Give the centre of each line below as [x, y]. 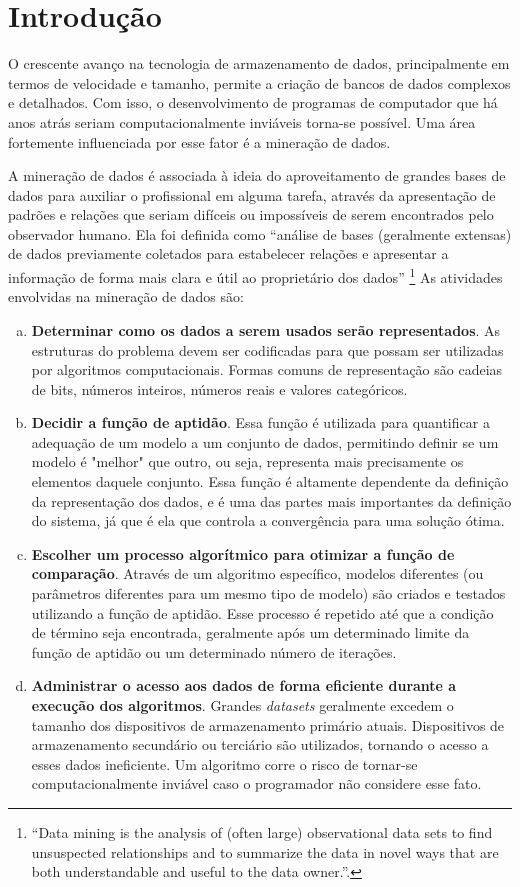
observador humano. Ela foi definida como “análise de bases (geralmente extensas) [260, 233]
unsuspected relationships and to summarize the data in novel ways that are [265, 851]
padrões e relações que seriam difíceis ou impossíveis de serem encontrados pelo [251, 214]
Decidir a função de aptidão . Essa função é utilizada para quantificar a [260, 422]
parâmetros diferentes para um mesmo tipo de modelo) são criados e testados [268, 593]
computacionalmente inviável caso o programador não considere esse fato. [256, 783]
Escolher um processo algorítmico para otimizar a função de [243, 553]
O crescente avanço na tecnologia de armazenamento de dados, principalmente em [259, 63]
